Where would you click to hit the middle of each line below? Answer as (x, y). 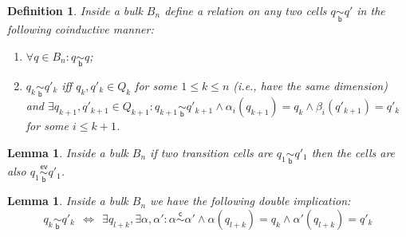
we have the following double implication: (250, 201)
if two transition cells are (211, 152)
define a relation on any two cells (246, 10)
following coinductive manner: (81, 29)
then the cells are (353, 152)
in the (371, 10)
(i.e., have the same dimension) (310, 86)
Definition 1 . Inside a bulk (75, 10)
